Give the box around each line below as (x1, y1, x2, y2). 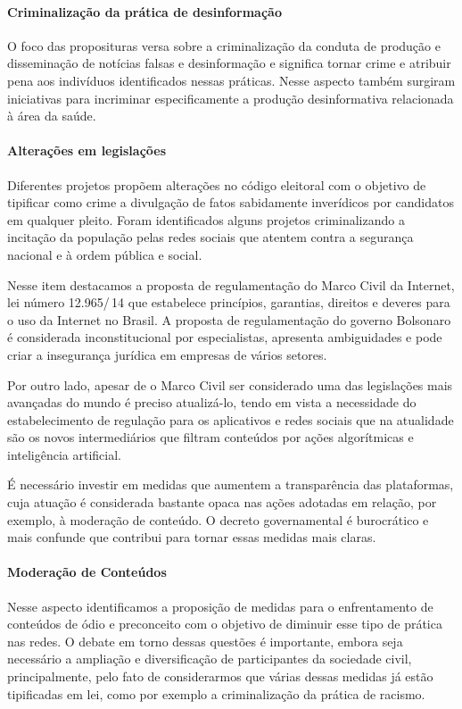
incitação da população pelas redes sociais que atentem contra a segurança (7, 228, 414, 246)
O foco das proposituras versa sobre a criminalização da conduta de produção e (7, 36, 441, 54)
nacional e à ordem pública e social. (7, 245, 202, 263)
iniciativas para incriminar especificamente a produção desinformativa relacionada (7, 88, 454, 107)
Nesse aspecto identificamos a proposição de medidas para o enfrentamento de (7, 596, 433, 615)
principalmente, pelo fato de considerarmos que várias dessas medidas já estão (7, 667, 433, 686)
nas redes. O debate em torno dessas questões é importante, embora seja (7, 631, 403, 650)
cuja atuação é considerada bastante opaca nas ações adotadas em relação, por (7, 493, 437, 512)
